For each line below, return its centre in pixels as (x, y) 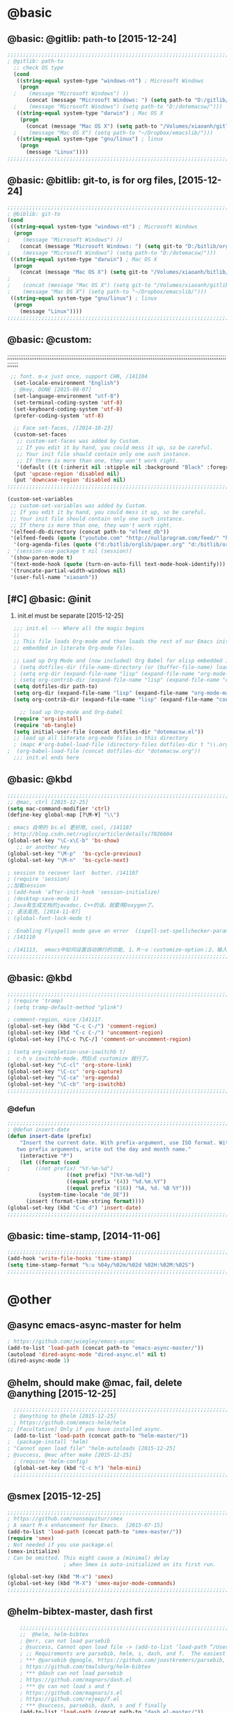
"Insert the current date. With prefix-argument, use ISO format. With (126, 1143)
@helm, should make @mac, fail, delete (95, 1382)
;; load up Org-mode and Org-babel (71, 712)
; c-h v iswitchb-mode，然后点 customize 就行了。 (79, 1058)
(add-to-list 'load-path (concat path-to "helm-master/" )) (101, 1436)
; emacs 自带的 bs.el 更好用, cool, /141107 (70, 828)
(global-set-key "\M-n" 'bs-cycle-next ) (68, 860)
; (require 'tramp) (36, 1000)
